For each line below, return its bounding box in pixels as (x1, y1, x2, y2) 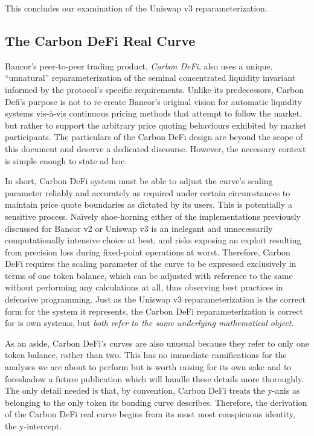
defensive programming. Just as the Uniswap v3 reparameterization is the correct (5, 293, 306, 306)
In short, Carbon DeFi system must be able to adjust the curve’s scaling (5, 175, 273, 187)
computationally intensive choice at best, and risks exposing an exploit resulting (5, 234, 301, 246)
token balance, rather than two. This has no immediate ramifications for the (5, 348, 287, 361)
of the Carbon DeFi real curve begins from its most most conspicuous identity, (5, 408, 295, 420)
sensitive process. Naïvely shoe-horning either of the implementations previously (5, 210, 301, 222)
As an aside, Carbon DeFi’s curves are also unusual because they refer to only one (5, 336, 309, 349)
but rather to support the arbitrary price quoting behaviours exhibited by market (5, 118, 307, 131)
